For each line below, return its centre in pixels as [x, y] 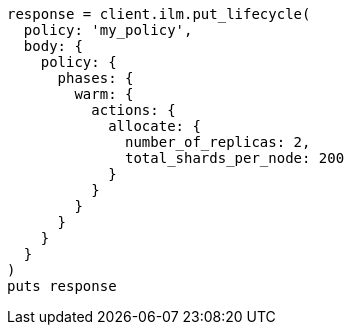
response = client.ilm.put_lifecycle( [159, 14]
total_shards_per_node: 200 [235, 158]
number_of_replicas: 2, [218, 142]
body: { [53, 46]
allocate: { [154, 126]
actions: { [133, 110]
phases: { [95, 78]
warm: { [104, 94]
